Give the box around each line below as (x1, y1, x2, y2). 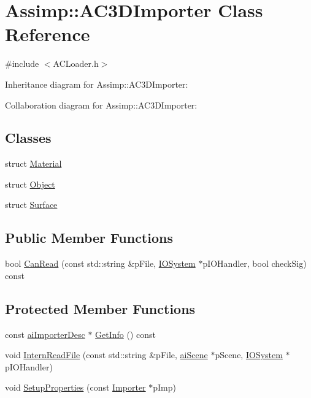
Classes (5, 128, 52, 147)
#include (5, 57, 39, 70)
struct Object (5, 177, 55, 190)
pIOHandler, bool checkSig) (202, 257, 307, 270)
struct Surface (5, 198, 58, 211)
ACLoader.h (53, 57, 99, 70)
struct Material (5, 157, 62, 170)
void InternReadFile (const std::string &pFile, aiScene (5, 348, 208, 361)
